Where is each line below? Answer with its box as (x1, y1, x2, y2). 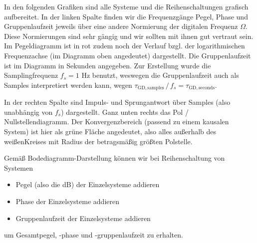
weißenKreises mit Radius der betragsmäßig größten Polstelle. (4, 136, 193, 146)
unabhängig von (4, 106, 53, 117)
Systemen (4, 162, 33, 173)
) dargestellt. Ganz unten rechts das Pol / (61, 106, 189, 117)
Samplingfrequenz (4, 70, 58, 80)
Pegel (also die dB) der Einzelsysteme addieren (15, 179, 160, 190)
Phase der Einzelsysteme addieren (15, 196, 119, 206)
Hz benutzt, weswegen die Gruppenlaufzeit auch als (81, 70, 239, 80)
